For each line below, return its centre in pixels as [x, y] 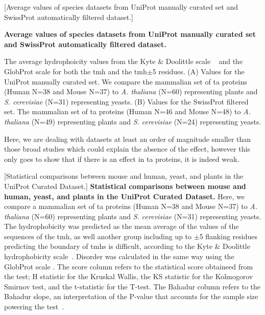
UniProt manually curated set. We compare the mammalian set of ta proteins [126, 81]
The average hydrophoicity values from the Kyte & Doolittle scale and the [124, 61]
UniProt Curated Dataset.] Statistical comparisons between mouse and [125, 186]
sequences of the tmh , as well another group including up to [98, 236]
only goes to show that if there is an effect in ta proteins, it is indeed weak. [122, 159]
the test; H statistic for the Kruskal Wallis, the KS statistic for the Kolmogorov [129, 276]
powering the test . [34, 307]
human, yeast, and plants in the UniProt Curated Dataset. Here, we [125, 196]
